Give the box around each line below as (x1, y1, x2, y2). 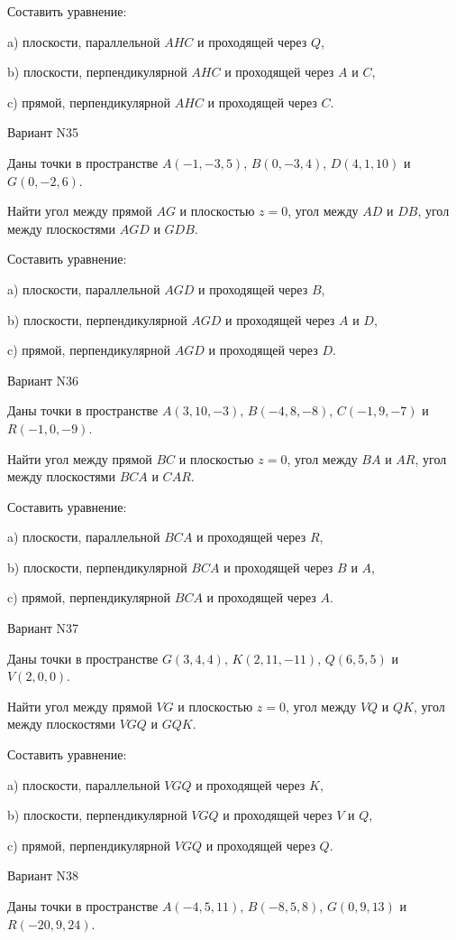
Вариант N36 (7, 370, 79, 389)
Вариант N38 (7, 866, 79, 885)
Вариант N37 (7, 619, 79, 638)
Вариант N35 (7, 123, 79, 142)
